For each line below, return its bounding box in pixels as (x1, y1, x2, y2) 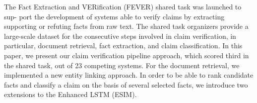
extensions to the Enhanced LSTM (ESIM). (4, 89, 137, 100)
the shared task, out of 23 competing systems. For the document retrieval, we (4, 60, 240, 70)
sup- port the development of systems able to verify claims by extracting (4, 11, 225, 21)
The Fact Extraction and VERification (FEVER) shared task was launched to (4, 1, 242, 11)
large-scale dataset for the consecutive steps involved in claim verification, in (4, 30, 236, 41)
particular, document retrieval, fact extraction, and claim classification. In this (4, 40, 243, 51)
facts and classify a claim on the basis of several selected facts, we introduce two (4, 79, 248, 90)
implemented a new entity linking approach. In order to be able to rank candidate (4, 70, 254, 80)
